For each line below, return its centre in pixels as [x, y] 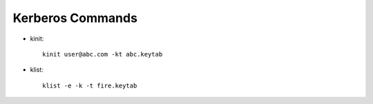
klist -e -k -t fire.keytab [90, 85]
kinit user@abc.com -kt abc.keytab [103, 54]
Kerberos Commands [75, 18]
